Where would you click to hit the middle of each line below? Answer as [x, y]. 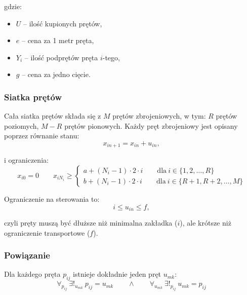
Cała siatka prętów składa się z [53, 116]
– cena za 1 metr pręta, [58, 40]
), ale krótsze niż [205, 223]
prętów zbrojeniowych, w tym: [159, 116]
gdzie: [13, 6]
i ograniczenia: [26, 160]
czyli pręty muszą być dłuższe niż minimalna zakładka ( [91, 223]
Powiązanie [27, 255]
